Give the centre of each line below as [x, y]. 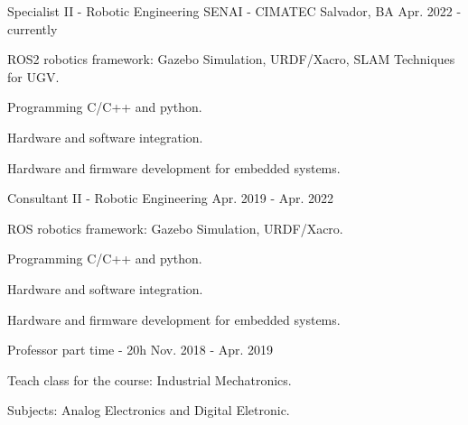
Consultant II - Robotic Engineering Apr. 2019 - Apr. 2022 [171, 198]
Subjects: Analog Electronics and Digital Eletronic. [149, 410]
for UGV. [33, 76]
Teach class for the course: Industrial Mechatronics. [150, 379]
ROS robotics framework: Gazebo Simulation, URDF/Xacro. [175, 228]
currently [33, 28]
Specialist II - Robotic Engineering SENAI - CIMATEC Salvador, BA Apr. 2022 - [234, 11]
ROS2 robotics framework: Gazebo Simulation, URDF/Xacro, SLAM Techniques [231, 59]
